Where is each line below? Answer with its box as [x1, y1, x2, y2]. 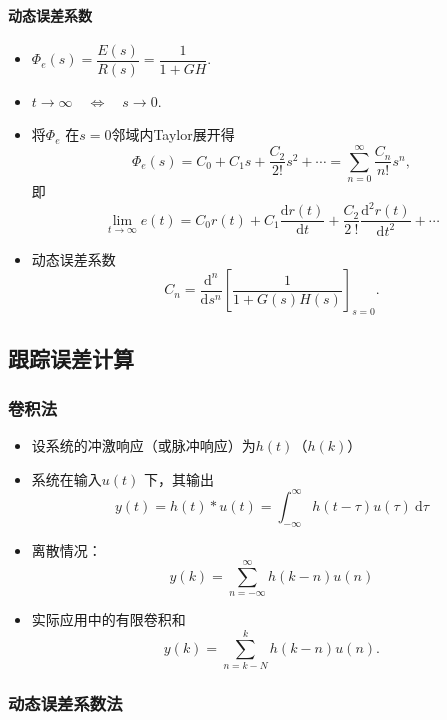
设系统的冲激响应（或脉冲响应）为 [31, 435, 256, 456]
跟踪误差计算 [8, 343, 134, 374]
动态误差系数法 [8, 690, 123, 715]
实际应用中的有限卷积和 [31, 609, 186, 630]
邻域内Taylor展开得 [111, 124, 235, 145]
